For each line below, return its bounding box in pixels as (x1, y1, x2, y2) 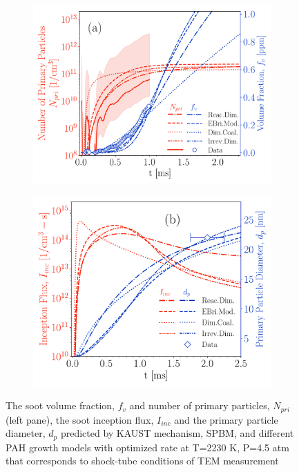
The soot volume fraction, (6, 398, 115, 413)
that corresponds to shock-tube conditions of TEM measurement (6, 453, 279, 468)
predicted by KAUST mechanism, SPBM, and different (60, 426, 294, 440)
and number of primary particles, (129, 398, 270, 413)
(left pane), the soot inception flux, (6, 412, 154, 426)
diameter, (6, 426, 46, 440)
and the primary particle (174, 412, 278, 426)
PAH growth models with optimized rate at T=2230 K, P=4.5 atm (6, 440, 289, 454)
